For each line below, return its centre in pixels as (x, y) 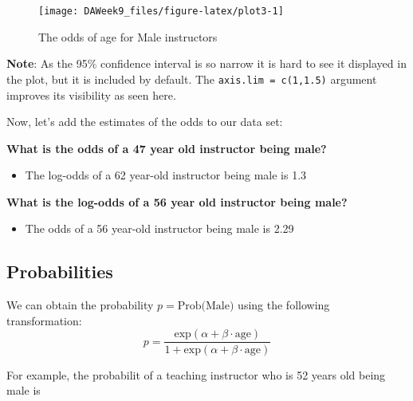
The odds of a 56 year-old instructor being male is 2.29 (159, 228)
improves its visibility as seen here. (91, 94)
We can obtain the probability (80, 305)
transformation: (44, 320)
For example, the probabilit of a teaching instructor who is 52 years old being (196, 374)
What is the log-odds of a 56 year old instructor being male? (177, 201)
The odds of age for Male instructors (128, 36)
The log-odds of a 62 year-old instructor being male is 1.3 (166, 175)
